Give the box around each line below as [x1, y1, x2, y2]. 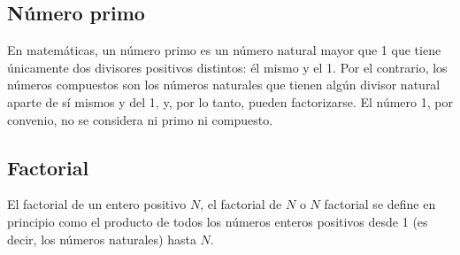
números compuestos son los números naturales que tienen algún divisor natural [7, 75, 441, 94]
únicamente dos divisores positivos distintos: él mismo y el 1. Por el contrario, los [7, 58, 448, 76]
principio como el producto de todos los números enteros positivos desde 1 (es [7, 212, 428, 230]
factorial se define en [324, 195, 436, 213]
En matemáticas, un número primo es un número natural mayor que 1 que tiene [7, 41, 441, 59]
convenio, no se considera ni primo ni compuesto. [7, 110, 273, 128]
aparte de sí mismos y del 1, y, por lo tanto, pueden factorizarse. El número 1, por [7, 92, 453, 111]
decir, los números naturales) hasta [7, 229, 196, 248]
